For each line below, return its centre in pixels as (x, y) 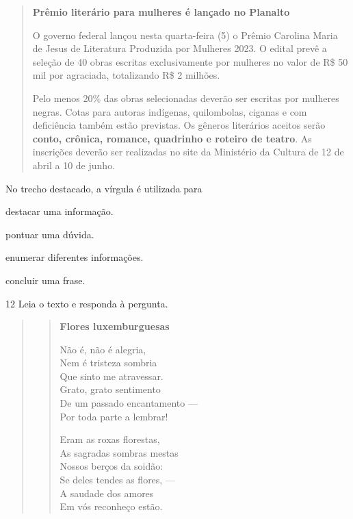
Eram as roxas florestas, (110, 439)
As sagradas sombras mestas (119, 452)
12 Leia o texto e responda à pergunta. (87, 303)
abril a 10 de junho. (74, 165)
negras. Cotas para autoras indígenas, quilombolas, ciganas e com (170, 111)
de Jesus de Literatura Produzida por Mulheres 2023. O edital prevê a (180, 48)
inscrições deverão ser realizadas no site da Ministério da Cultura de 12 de (188, 152)
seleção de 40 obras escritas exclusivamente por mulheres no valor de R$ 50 (190, 61)
